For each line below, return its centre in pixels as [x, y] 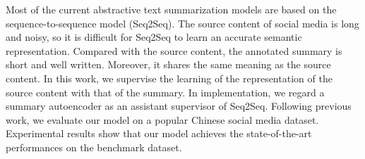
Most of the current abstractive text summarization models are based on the [171, 9]
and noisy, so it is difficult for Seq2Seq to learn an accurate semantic [154, 37]
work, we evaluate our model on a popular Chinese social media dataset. [162, 119]
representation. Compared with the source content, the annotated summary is [174, 50]
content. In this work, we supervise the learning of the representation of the [169, 78]
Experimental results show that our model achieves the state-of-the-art [159, 133]
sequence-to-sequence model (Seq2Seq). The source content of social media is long [182, 23]
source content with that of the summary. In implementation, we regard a [165, 92]
